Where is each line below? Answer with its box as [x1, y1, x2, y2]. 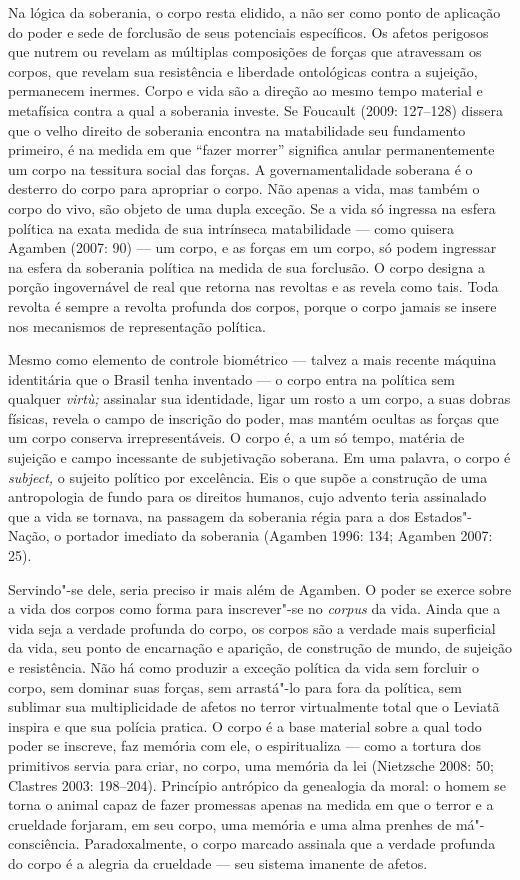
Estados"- [414, 505, 472, 526]
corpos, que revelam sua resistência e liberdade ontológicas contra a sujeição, [8, 60, 478, 81]
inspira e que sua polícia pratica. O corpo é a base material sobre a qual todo [8, 715, 482, 736]
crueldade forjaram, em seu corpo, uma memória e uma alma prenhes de [8, 813, 452, 834]
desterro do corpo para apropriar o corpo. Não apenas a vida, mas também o [8, 178, 480, 199]
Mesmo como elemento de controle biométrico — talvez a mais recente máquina [8, 349, 497, 370]
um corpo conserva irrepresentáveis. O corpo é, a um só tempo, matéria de [8, 427, 465, 448]
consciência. [8, 833, 80, 854]
